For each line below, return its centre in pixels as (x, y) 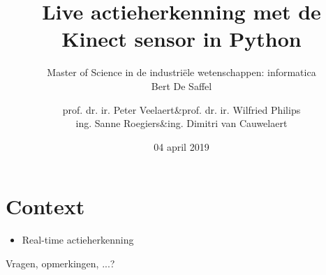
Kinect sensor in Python (181, 39)
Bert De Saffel (181, 86)
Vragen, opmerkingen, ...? (60, 263)
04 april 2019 (181, 146)
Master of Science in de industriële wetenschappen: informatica (181, 72)
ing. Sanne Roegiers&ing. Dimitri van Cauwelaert (181, 123)
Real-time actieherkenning (78, 240)
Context (45, 206)
